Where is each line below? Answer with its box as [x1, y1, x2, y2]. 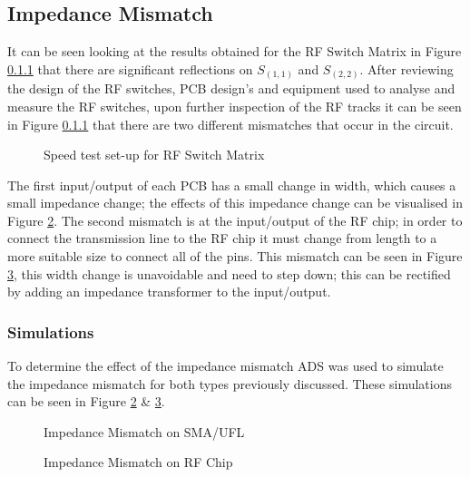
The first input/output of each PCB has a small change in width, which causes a [7, 175, 456, 194]
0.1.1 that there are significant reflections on [7, 59, 253, 78]
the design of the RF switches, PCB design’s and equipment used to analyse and [7, 79, 455, 98]
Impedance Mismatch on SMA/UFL [44, 422, 245, 441]
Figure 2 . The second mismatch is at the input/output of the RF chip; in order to [7, 210, 463, 229]
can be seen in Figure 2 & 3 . [7, 392, 165, 411]
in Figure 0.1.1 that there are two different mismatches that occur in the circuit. [7, 114, 454, 133]
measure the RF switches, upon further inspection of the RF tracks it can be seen [7, 96, 462, 115]
